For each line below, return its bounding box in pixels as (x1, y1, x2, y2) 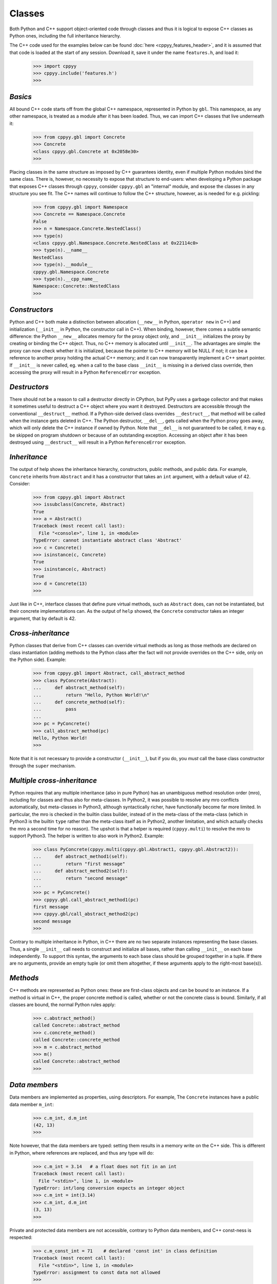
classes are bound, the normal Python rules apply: (9, 1002, 116, 1008)
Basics (9, 92, 32, 101)
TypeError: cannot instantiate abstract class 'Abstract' (33, 537, 182, 543)
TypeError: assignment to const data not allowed (33, 1270, 161, 1276)
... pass (33, 706, 77, 712)
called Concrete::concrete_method (33, 1037, 120, 1043)
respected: (9, 1234, 33, 1240)
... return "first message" (33, 861, 126, 866)
